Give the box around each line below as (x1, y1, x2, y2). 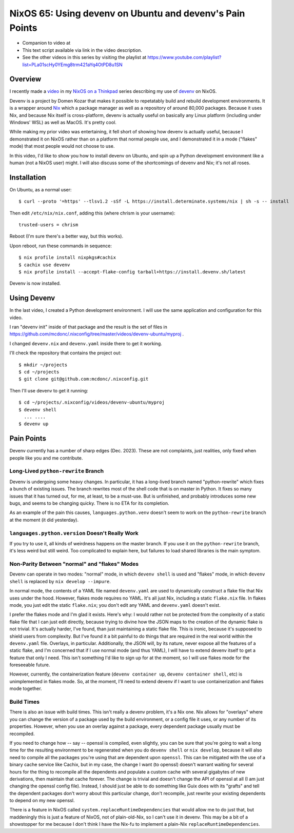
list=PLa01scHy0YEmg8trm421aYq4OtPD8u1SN (22, 62, 123, 68)
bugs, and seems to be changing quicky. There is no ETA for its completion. (9, 500, 169, 506)
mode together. (9, 685, 42, 692)
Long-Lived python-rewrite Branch (9, 467, 104, 474)
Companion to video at (22, 40, 71, 46)
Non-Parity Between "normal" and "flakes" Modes (9, 561, 139, 568)
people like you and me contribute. (9, 454, 83, 461)
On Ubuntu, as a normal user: (9, 186, 72, 192)
